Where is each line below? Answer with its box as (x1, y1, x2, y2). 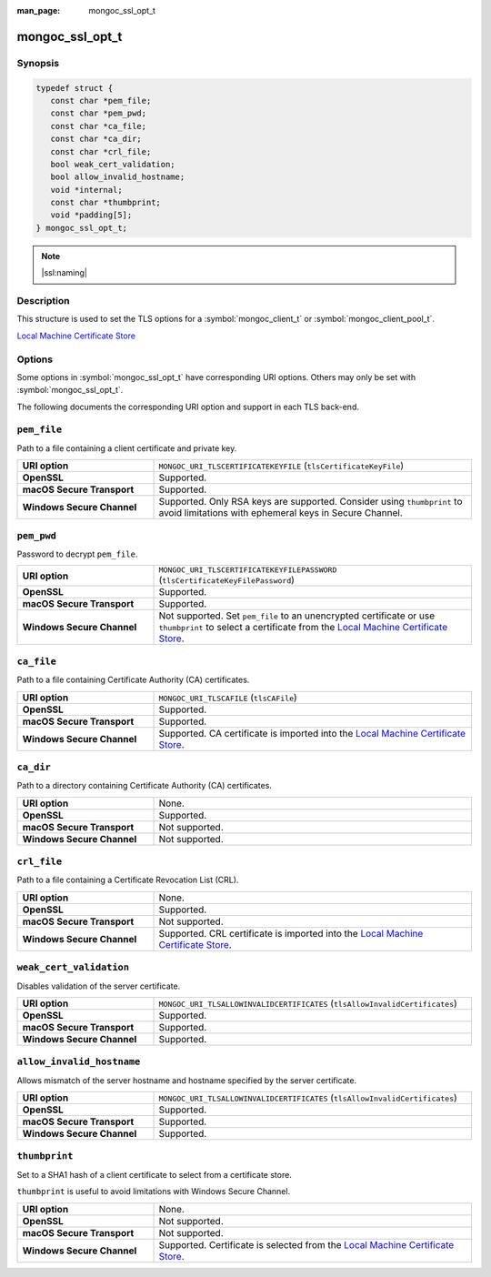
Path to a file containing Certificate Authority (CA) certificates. (16, 674, 250, 686)
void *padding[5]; (50, 210, 133, 220)
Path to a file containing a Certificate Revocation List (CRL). (16, 874, 239, 886)
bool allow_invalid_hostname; (50, 172, 185, 182)
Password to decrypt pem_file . (16, 548, 138, 559)
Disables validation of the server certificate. (16, 980, 181, 991)
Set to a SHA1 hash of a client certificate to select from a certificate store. (16, 1169, 293, 1180)
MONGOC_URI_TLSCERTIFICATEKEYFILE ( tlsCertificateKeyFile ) (158, 459, 405, 472)
